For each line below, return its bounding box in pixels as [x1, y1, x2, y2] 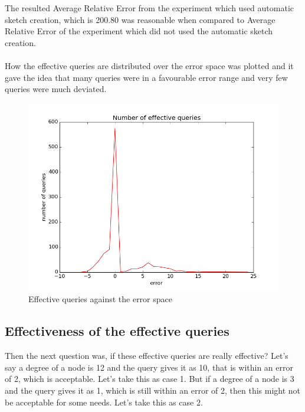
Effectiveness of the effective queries [5, 322, 229, 340]
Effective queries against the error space [28, 293, 172, 305]
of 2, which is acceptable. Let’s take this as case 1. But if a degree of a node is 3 [5, 372, 294, 385]
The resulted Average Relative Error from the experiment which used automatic [5, 2, 294, 14]
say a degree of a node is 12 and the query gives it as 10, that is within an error [5, 361, 293, 373]
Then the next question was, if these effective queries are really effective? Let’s [5, 349, 288, 362]
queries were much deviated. [5, 83, 107, 95]
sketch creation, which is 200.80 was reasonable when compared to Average [5, 13, 276, 25]
